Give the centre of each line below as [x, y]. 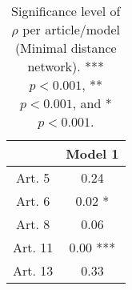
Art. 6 [33, 201]
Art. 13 [33, 270]
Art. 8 [33, 224]
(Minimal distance [66, 48]
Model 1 [92, 153]
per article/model [72, 29]
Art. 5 [33, 177]
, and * [92, 103]
